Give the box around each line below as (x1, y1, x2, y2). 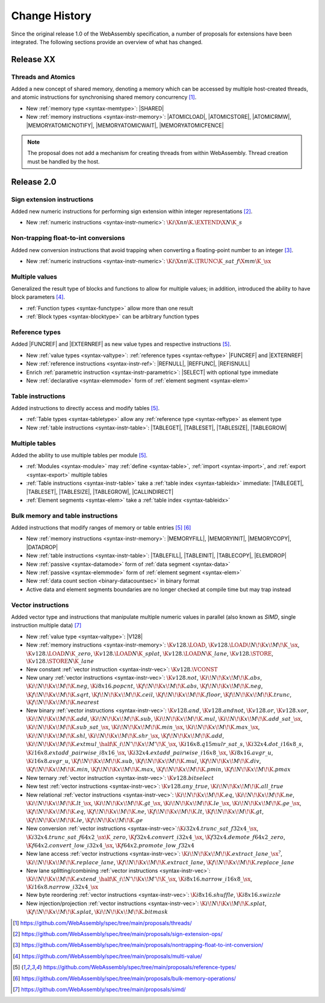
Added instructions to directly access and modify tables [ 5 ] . (11, 405, 159, 412)
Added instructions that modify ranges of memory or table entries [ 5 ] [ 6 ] (11, 524, 191, 531)
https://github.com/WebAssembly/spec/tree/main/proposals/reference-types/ (43, 964, 237, 971)
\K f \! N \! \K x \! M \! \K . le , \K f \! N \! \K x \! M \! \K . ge (26, 816, 143, 823)
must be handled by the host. (27, 157, 100, 165)
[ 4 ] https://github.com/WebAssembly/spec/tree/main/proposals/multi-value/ (13, 952, 203, 960)
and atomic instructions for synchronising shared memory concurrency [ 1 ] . (11, 93, 197, 101)
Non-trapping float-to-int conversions (11, 234, 126, 242)
